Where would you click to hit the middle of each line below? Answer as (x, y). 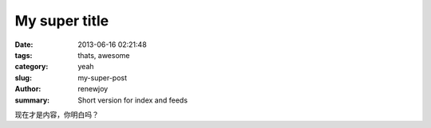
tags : (24, 55)
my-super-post (103, 78)
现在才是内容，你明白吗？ (57, 114)
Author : (28, 89)
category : (32, 67)
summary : (32, 100)
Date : (24, 45)
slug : (23, 78)
